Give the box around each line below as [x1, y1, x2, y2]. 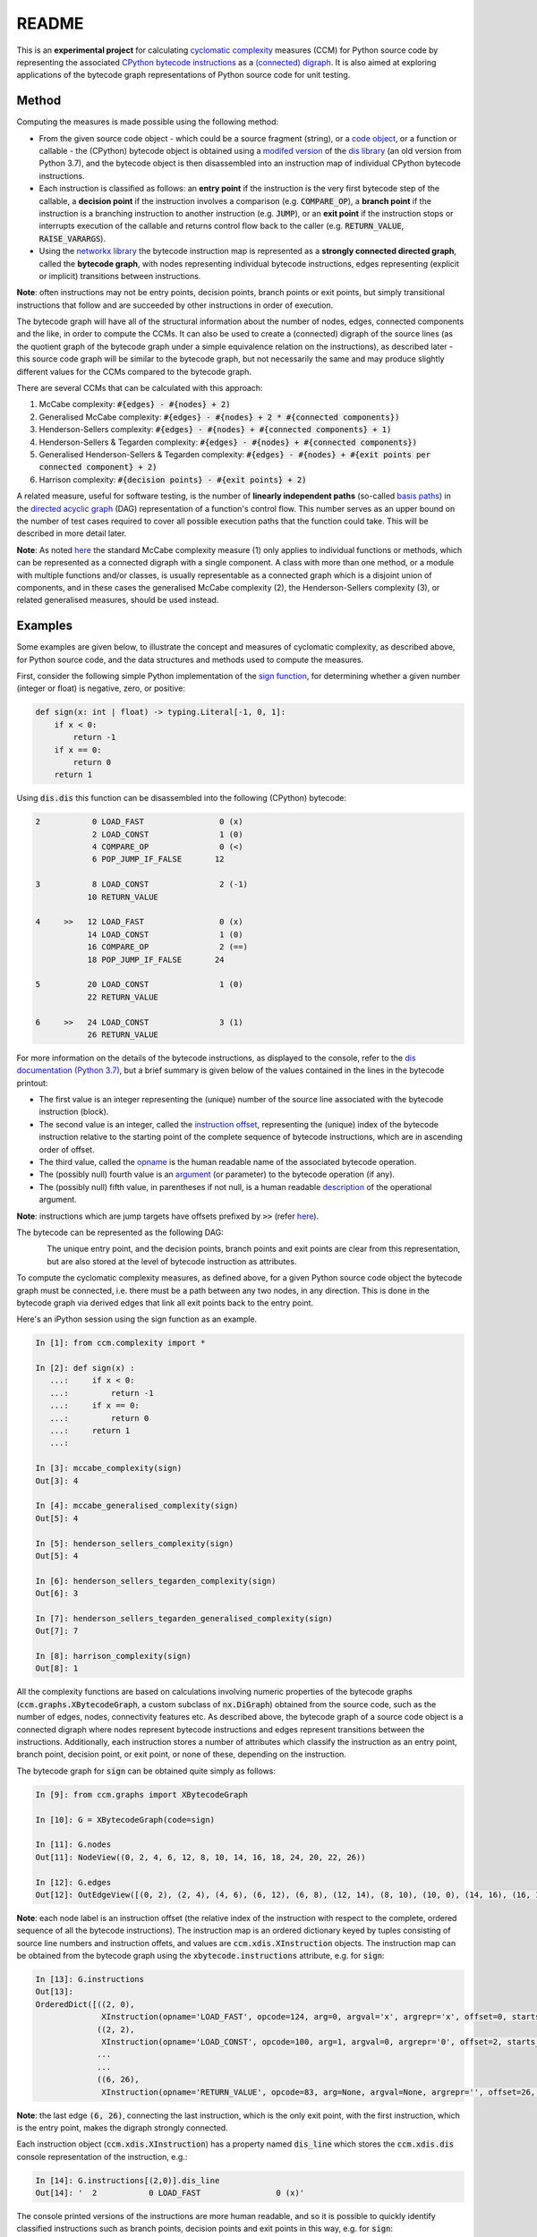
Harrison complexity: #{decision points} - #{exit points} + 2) [38, 474, 307, 485]
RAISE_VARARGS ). [38, 233, 107, 243]
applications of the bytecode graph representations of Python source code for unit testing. [16, 70, 351, 81]
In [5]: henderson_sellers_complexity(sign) [35, 1538, 234, 1548]
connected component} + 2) [38, 462, 158, 472]
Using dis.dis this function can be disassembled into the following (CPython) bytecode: [16, 793, 346, 804]
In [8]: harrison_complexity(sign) [35, 1651, 192, 1662]
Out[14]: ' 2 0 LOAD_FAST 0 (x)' [35, 2188, 305, 2199]
